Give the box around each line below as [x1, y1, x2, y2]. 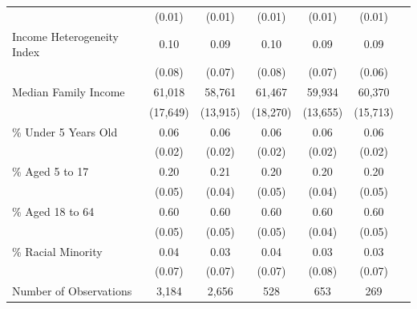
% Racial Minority [12, 242, 103, 259]
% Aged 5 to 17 [12, 163, 89, 180]
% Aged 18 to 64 [12, 202, 95, 219]
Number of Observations [12, 283, 132, 299]
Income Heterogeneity [12, 27, 119, 44]
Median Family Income [12, 83, 125, 100]
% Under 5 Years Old [12, 123, 118, 140]
